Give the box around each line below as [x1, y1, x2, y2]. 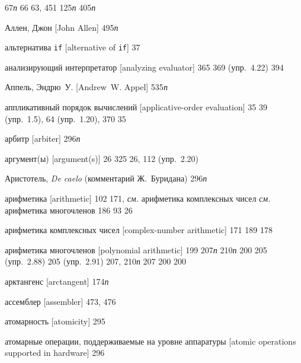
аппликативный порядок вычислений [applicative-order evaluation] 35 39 [5, 101, 267, 113]
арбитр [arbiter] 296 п [5, 132, 81, 145]
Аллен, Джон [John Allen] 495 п [5, 21, 119, 33]
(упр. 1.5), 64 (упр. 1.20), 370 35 [5, 112, 126, 125]
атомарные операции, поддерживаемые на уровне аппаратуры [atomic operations [5, 335, 296, 347]
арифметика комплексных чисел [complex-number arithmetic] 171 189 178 [5, 224, 273, 236]
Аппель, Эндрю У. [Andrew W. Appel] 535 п [5, 81, 168, 93]
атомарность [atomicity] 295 [5, 315, 105, 327]
